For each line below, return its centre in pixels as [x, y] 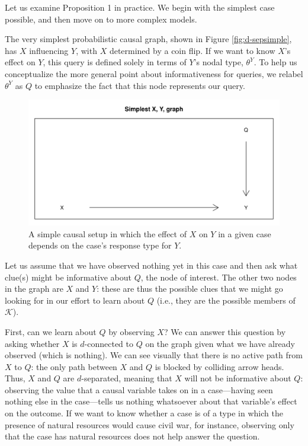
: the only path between [74, 366]
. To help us [275, 62]
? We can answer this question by [225, 331]
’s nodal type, [219, 62]
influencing [49, 50]
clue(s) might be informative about [68, 277]
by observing [131, 331]
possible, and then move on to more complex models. [101, 19]
